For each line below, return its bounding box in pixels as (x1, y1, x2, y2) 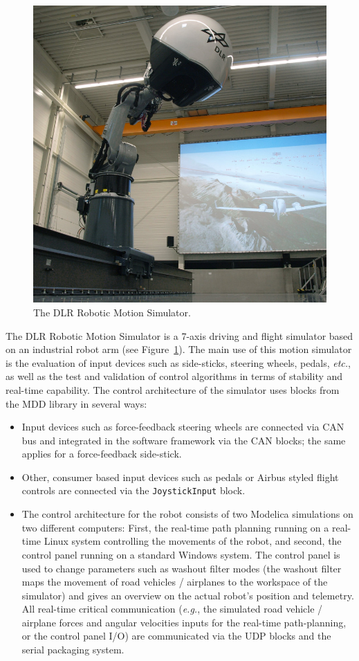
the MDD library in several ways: (6, 396, 147, 410)
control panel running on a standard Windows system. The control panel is (21, 547, 340, 561)
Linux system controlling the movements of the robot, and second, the (44, 534, 342, 548)
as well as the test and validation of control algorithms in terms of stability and (6, 369, 343, 383)
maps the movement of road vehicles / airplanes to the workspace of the (21, 574, 328, 589)
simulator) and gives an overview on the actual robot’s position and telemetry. (21, 588, 354, 602)
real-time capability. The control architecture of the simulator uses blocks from (6, 382, 340, 397)
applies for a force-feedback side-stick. (21, 446, 182, 461)
